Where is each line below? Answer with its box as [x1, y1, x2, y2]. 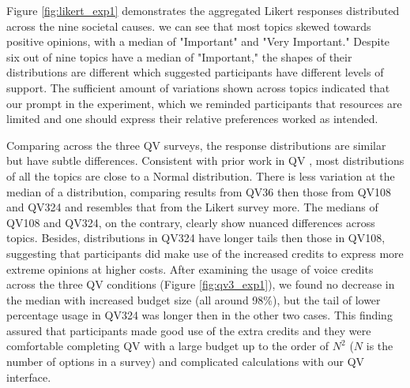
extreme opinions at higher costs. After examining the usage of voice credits [6, 260, 374, 277]
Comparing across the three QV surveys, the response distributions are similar [6, 136, 386, 153]
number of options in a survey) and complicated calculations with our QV [6, 353, 365, 370]
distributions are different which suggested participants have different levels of [6, 64, 384, 80]
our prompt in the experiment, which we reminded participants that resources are [6, 95, 402, 111]
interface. [6, 368, 51, 385]
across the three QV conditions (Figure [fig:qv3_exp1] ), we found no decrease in [6, 276, 395, 293]
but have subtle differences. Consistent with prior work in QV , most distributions [6, 152, 404, 169]
